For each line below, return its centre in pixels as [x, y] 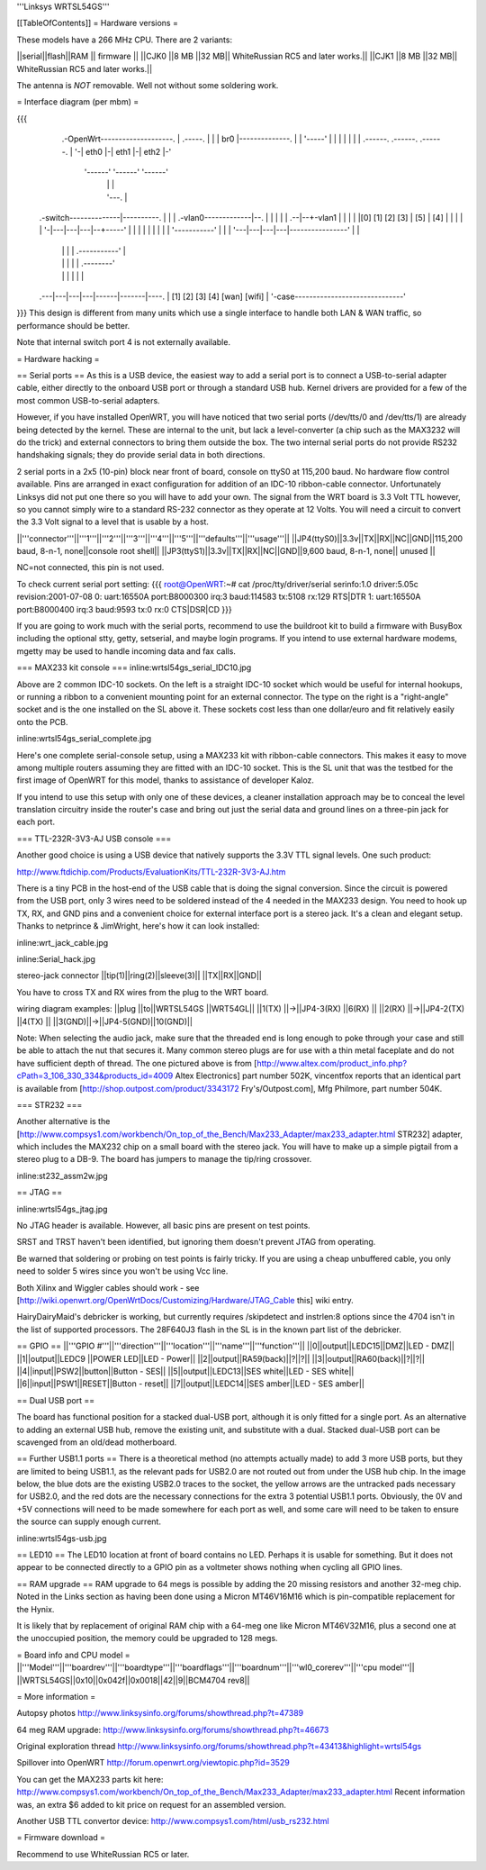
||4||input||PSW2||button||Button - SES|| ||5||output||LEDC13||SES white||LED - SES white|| [185, 1371]
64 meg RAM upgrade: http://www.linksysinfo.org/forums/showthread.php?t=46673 [173, 1729]
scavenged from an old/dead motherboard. [97, 1442]
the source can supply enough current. [89, 1521]
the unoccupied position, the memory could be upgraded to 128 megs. [147, 1639]
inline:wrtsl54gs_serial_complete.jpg [84, 739]
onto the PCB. [42, 722]
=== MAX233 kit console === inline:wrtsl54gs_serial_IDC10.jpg [134, 667]
